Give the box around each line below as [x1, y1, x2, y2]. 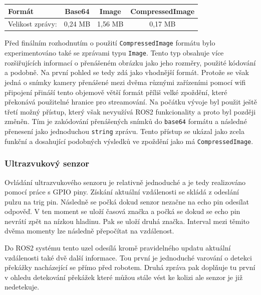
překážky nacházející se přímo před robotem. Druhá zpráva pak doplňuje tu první [5, 262, 255, 272]
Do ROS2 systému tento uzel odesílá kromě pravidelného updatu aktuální [5, 242, 231, 253]
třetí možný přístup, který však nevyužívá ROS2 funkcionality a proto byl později [5, 106, 256, 116]
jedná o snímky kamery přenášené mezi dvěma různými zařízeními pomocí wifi [5, 76, 246, 87]
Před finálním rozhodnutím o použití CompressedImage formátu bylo [5, 37, 215, 48]
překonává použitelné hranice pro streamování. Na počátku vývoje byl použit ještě [5, 96, 257, 107]
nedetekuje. [5, 281, 40, 292]
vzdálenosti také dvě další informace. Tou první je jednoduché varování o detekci [5, 252, 252, 262]
